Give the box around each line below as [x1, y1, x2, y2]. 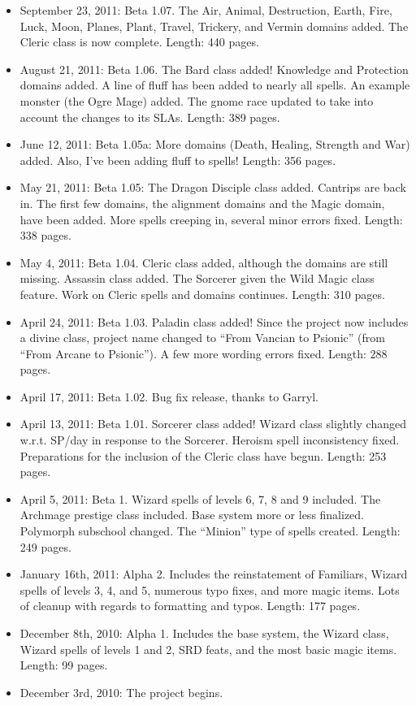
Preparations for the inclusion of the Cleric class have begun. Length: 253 [19, 447, 387, 464]
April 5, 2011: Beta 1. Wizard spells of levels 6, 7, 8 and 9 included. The [19, 490, 381, 507]
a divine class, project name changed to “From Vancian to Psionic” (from [19, 329, 385, 346]
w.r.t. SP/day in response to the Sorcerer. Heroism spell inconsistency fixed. [19, 431, 400, 448]
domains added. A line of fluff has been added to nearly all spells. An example [19, 76, 410, 93]
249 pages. [19, 538, 71, 555]
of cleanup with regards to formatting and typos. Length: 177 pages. [19, 597, 361, 614]
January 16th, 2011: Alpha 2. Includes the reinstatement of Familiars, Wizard [19, 565, 408, 583]
